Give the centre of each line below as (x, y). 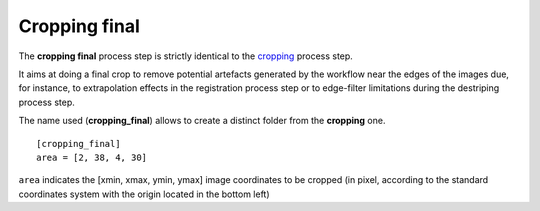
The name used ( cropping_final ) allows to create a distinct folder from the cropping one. (202, 121)
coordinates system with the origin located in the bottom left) (144, 194)
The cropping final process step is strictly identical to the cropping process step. (186, 56)
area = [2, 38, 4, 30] (92, 157)
